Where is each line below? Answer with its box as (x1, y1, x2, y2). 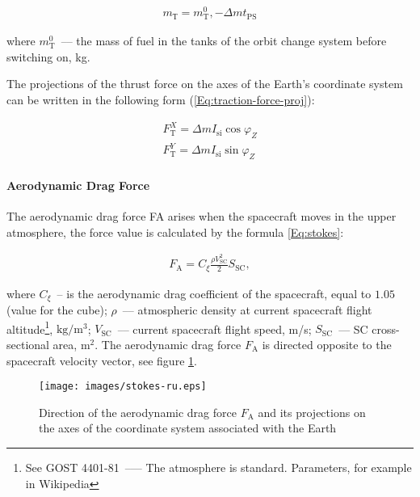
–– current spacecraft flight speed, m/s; (117, 320, 312, 337)
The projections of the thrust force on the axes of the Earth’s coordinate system (6, 75, 403, 92)
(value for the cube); (6, 301, 107, 318)
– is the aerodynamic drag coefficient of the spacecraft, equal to (57, 284, 372, 301)
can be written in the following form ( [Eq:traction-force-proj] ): (6, 91, 315, 108)
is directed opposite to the (262, 335, 392, 352)
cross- (372, 320, 400, 337)
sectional (6, 335, 49, 352)
